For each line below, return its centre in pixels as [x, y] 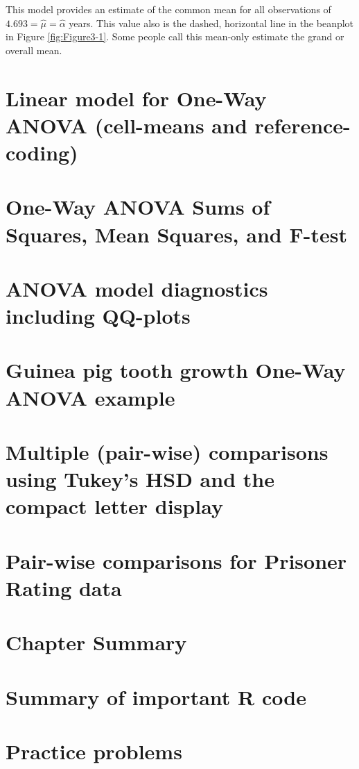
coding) [42, 152]
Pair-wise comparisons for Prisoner [176, 560]
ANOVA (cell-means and [126, 125]
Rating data [64, 587]
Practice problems [94, 751]
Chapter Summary [96, 642]
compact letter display [114, 506]
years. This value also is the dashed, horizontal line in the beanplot [211, 23]
